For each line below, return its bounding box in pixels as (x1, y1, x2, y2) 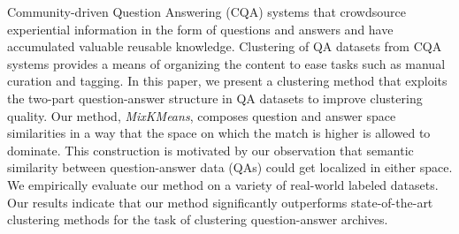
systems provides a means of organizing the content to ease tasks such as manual (7, 54, 446, 72)
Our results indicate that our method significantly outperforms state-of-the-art (7, 192, 433, 211)
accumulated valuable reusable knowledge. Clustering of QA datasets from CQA (7, 37, 442, 56)
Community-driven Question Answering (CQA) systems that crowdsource (7, 3, 406, 20)
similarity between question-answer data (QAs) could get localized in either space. (7, 158, 453, 177)
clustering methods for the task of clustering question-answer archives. (7, 210, 388, 229)
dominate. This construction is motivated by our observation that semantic (7, 140, 414, 159)
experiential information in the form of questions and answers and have (7, 19, 394, 38)
